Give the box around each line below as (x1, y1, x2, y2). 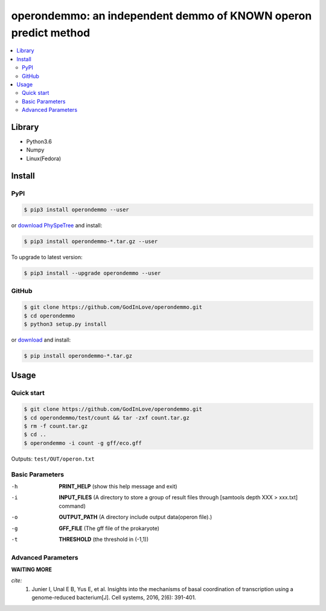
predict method (11, 26, 91, 39)
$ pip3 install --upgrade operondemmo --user (24, 270, 161, 277)
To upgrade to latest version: (11, 254, 83, 261)
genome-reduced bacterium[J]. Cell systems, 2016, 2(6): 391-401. (31, 594, 196, 601)
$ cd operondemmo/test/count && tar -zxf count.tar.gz (24, 414, 190, 421)
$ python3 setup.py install (24, 321, 107, 328)
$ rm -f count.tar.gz (24, 423, 88, 430)
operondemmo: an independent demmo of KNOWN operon (11, 9, 312, 22)
